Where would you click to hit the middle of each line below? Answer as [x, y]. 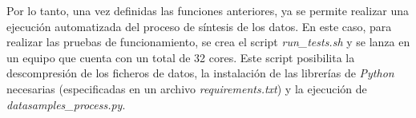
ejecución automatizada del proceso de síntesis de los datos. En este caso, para [199, 26]
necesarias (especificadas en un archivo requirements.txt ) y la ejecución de [187, 88]
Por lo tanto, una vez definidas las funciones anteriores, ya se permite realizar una [208, 10]
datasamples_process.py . [66, 104]
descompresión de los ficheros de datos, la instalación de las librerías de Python [200, 73]
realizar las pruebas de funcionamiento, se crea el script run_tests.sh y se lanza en [208, 42]
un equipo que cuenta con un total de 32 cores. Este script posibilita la [181, 57]
